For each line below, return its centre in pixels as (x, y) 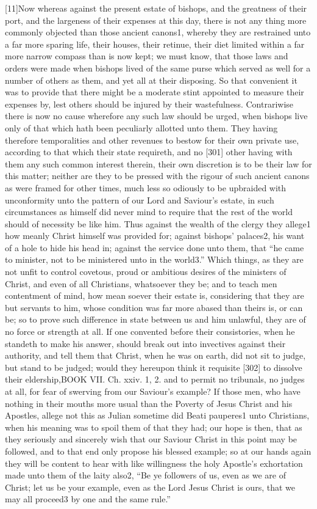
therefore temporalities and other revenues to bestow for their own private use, (152, 140)
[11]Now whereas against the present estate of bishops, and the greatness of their (156, 8)
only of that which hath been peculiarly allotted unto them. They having (141, 127)
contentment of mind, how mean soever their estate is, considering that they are (155, 295)
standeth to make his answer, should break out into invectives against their (145, 343)
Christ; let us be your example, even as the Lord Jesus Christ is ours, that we (150, 487)
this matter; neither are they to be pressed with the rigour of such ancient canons (157, 176)
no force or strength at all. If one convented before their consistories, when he (150, 331)
